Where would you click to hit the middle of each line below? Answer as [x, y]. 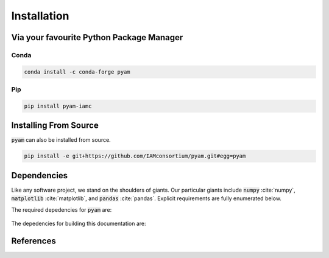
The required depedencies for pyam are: [62, 209]
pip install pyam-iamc [58, 106]
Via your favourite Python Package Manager [97, 37]
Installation [40, 16]
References [34, 241]
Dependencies [40, 176]
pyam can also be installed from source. [61, 140]
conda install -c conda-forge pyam [77, 72]
